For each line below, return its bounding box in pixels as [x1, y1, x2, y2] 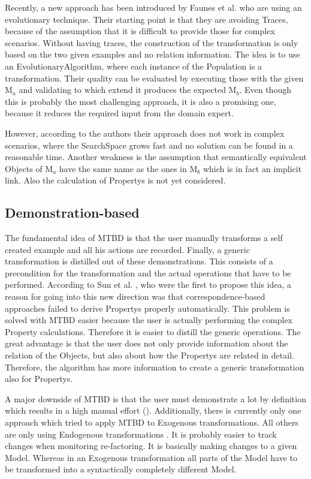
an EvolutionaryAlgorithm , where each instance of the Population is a [5, 59, 262, 72]
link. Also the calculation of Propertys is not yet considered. [5, 174, 226, 186]
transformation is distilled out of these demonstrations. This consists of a [5, 255, 273, 267]
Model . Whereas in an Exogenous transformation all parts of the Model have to [5, 451, 298, 463]
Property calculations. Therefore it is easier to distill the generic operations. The [5, 325, 301, 338]
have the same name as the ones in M [59, 162, 198, 174]
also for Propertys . [5, 372, 73, 385]
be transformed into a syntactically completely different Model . [5, 463, 237, 475]
